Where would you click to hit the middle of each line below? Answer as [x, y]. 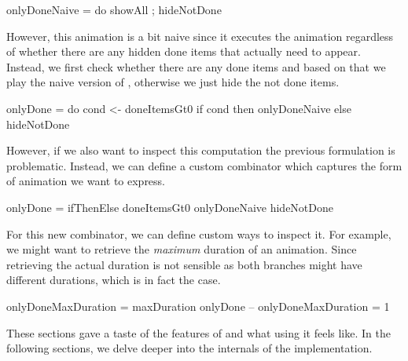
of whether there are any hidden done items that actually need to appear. [184, 51]
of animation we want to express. [86, 181]
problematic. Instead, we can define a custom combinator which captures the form [204, 165]
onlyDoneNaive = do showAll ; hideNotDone [114, 9]
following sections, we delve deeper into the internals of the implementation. [189, 348]
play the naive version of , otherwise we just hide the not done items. [173, 82]
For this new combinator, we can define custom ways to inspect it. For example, [199, 233]
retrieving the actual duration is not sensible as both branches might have [184, 264]
